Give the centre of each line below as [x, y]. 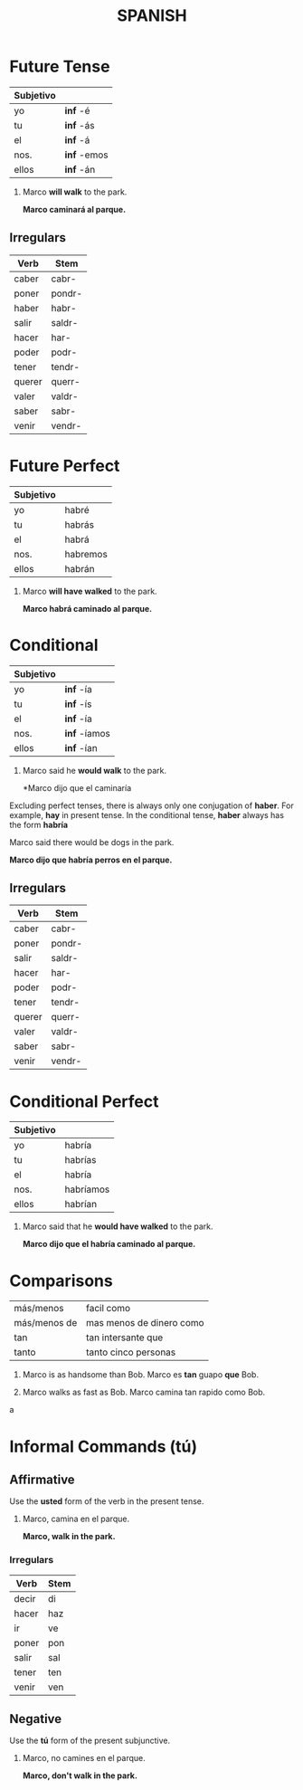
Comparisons [61, 1281]
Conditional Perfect [84, 1101]
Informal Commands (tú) [104, 1447]
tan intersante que [124, 1338]
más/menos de [46, 1323]
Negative [36, 1719]
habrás [80, 524]
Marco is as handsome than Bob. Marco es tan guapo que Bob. [141, 1375]
